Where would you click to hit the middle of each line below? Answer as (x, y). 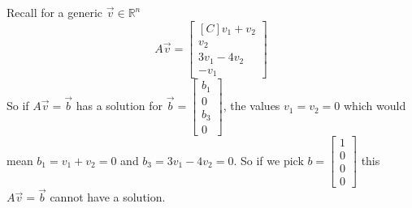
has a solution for (119, 106)
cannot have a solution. (108, 197)
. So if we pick (269, 160)
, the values (252, 106)
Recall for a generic (55, 12)
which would (375, 106)
